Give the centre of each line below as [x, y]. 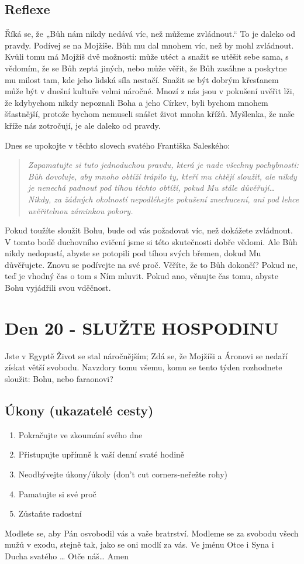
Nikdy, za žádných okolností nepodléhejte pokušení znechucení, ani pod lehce [163, 199]
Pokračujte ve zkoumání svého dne [80, 434]
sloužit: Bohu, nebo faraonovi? [59, 378]
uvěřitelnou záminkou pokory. [80, 210]
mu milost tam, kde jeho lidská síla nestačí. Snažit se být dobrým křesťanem [142, 79]
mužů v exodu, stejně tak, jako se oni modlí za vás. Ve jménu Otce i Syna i [139, 544]
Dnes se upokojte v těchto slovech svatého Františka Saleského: [118, 145]
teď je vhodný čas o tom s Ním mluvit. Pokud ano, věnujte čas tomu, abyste [141, 276]
